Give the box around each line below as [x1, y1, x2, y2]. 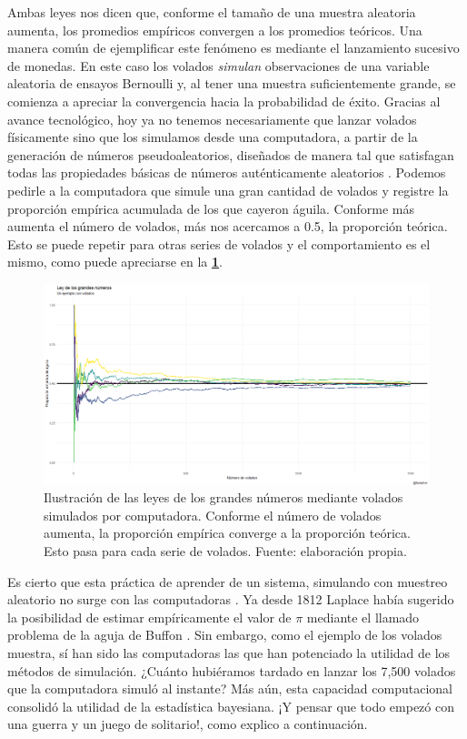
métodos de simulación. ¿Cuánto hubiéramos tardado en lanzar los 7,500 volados [7, 661, 456, 680]
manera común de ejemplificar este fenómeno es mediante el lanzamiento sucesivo [7, 38, 460, 57]
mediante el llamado [306, 607, 420, 626]
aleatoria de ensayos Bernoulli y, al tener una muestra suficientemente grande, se [7, 74, 456, 93]
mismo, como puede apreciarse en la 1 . [7, 252, 223, 271]
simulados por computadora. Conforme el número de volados [44, 505, 382, 524]
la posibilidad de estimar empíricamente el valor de [7, 607, 292, 626]
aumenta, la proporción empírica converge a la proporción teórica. [44, 523, 411, 542]
